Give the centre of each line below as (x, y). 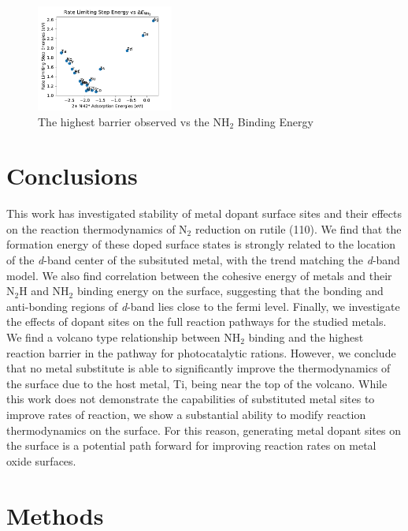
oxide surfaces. (41, 460)
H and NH (44, 291)
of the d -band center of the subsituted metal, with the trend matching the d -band (203, 260)
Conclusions (72, 176)
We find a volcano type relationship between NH (124, 337)
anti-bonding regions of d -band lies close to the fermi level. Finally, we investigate (203, 306)
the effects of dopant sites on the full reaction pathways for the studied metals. (197, 322)
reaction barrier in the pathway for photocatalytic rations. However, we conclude (201, 352)
